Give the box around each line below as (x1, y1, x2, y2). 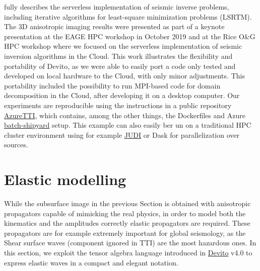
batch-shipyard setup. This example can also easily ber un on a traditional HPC (4, 120, 251, 130)
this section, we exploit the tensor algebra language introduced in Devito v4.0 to (4, 247, 252, 257)
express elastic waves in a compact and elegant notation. (4, 257, 178, 267)
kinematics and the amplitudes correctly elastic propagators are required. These (4, 218, 250, 228)
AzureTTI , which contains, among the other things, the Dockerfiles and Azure (4, 110, 245, 120)
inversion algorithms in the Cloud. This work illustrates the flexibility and (4, 50, 233, 61)
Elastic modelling (4, 169, 126, 190)
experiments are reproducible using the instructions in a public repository (4, 100, 232, 110)
